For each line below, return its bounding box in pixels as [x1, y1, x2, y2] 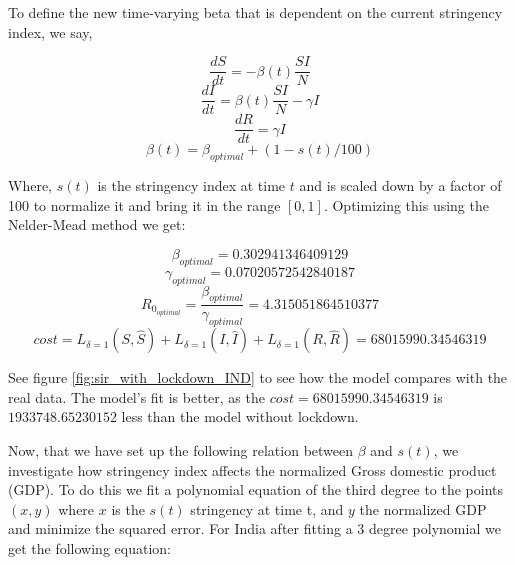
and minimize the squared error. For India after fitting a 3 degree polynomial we [8, 518, 501, 539]
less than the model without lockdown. [121, 406, 359, 427]
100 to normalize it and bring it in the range [8, 194, 281, 215]
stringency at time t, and [190, 498, 344, 519]
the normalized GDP [359, 498, 487, 519]
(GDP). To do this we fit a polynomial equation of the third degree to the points [8, 479, 504, 500]
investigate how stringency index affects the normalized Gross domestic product [8, 459, 497, 480]
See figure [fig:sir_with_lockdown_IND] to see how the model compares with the [8, 367, 508, 388]
